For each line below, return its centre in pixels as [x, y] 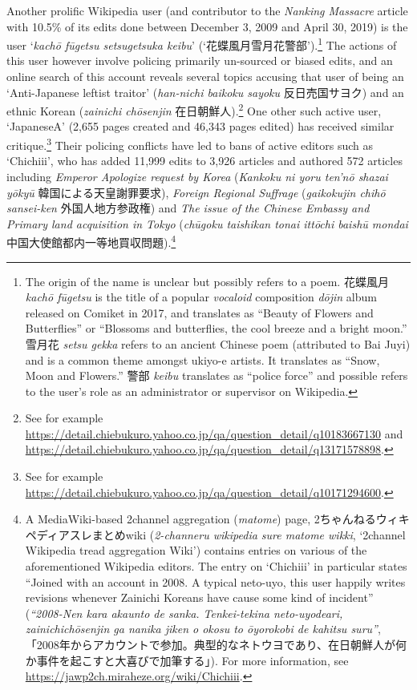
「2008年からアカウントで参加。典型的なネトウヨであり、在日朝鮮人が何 [216, 644]
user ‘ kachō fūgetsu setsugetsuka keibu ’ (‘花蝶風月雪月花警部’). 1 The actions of [202, 44]
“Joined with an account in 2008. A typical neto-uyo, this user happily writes [215, 581]
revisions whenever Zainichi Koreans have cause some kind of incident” [199, 597]
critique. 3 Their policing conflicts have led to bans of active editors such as [190, 144]
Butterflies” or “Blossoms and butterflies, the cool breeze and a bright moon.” [216, 328]
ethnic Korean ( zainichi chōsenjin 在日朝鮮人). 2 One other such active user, [194, 109]
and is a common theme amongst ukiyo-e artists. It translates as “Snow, [202, 359]
